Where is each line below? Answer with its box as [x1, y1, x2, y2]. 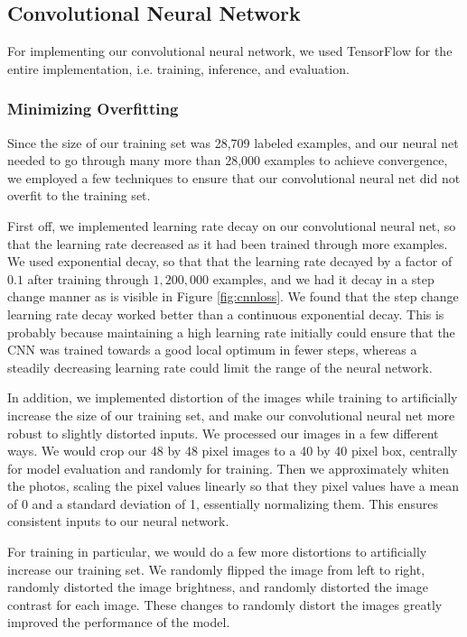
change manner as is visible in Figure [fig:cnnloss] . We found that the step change [7, 287, 459, 306]
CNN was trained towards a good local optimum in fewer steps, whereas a [7, 340, 417, 359]
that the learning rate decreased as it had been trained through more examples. [7, 234, 448, 253]
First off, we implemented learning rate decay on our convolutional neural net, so [7, 216, 456, 235]
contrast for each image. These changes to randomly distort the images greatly [7, 595, 443, 614]
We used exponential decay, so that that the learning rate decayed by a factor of [7, 252, 453, 271]
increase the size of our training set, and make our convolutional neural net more [7, 405, 455, 424]
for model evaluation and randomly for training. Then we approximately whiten [7, 458, 450, 477]
